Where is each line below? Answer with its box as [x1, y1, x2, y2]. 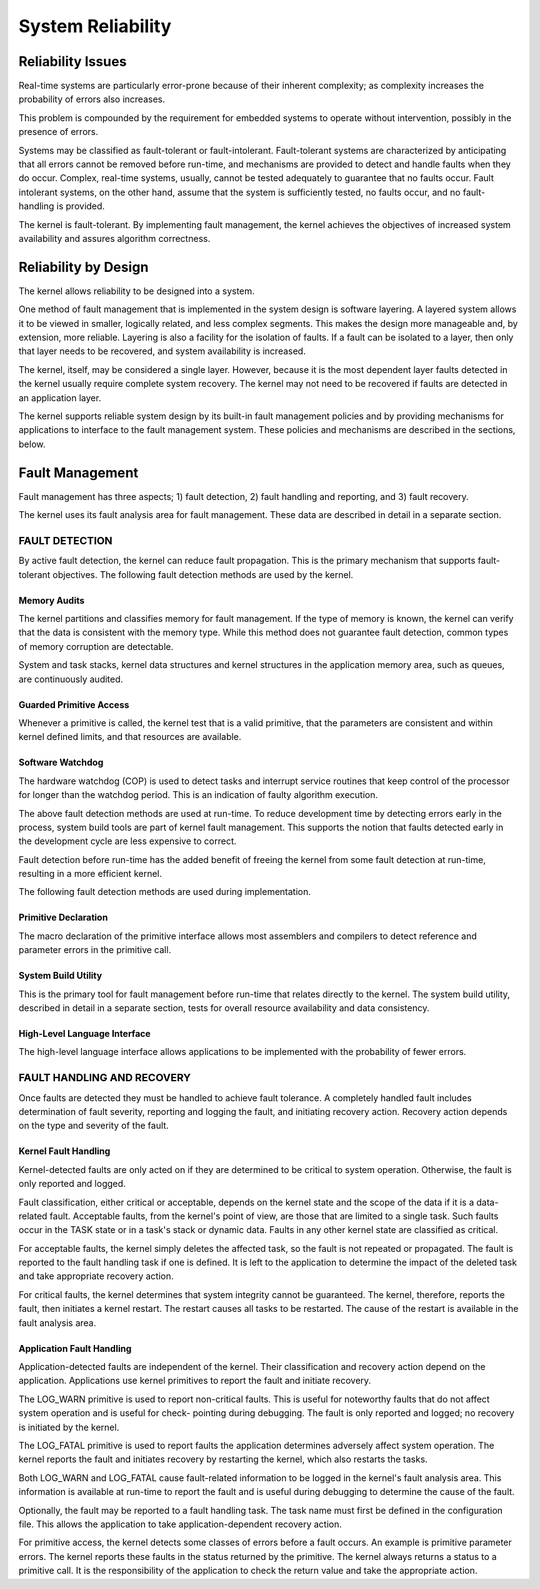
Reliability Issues [18, 53, 127, 70]
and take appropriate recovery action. [18, 1270, 174, 1282]
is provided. [56, 200, 105, 212]
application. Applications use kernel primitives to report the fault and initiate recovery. [18, 1375, 372, 1387]
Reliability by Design [18, 258, 149, 275]
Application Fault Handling [18, 1342, 132, 1354]
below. [18, 438, 46, 450]
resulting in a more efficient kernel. [18, 868, 163, 880]
